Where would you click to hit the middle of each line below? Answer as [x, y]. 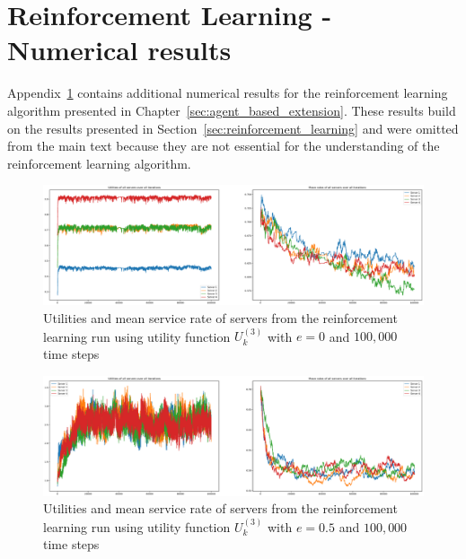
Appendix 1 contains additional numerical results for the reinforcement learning [228, 93]
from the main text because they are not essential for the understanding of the [224, 146]
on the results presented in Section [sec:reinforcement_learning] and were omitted [233, 128]
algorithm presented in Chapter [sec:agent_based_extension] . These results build [232, 110]
